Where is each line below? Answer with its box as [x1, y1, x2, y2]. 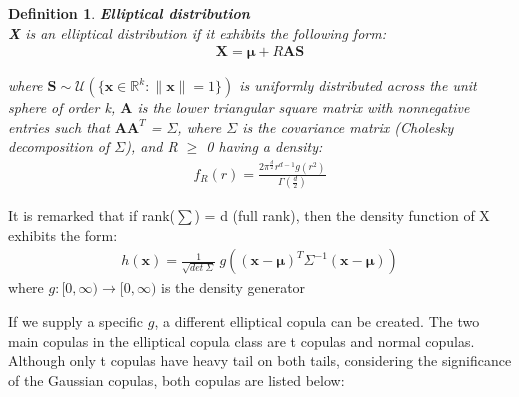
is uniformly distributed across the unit [239, 75, 477, 96]
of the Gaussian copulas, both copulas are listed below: [8, 369, 345, 390]
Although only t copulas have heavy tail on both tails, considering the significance [8, 350, 512, 371]
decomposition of [8, 136, 110, 157]
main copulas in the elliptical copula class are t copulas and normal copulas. [8, 330, 475, 351]
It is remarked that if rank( [8, 205, 176, 226]
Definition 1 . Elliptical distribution [8, 3, 250, 23]
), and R [125, 136, 178, 157]
